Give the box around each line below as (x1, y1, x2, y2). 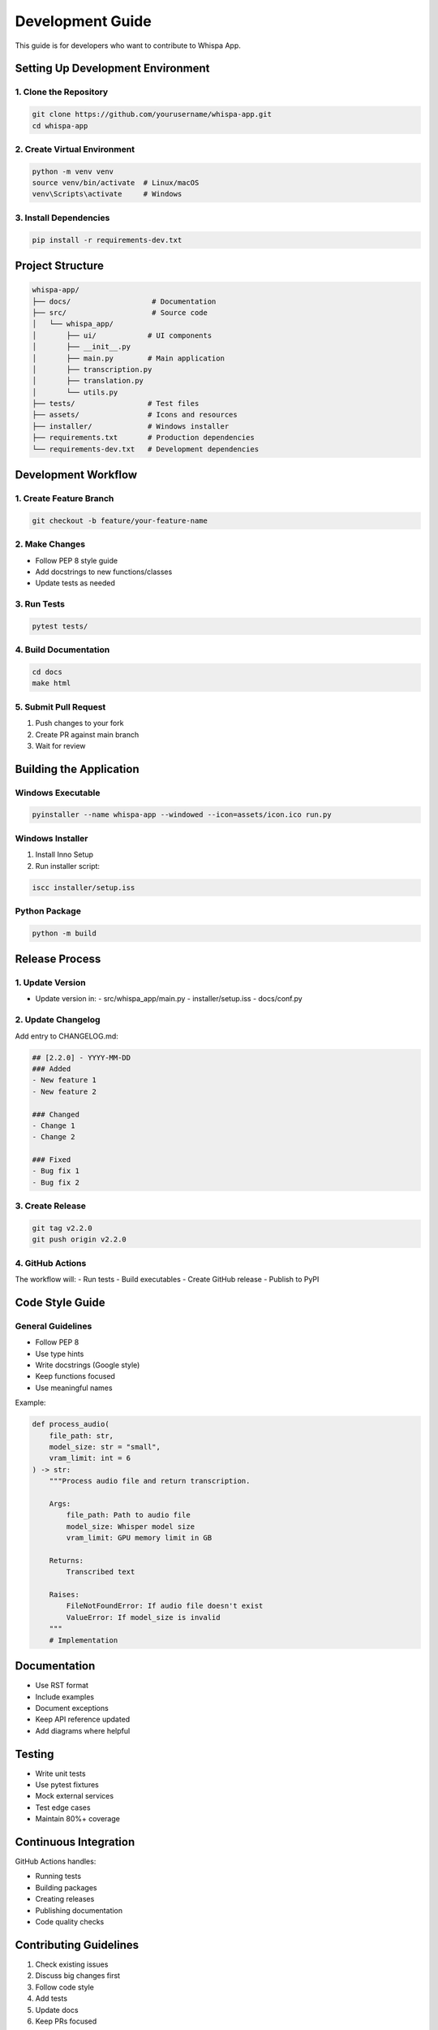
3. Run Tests (15, 598, 65, 610)
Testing (15, 1747, 54, 1761)
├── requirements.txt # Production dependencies (32, 433, 255, 443)
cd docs (32, 667, 62, 676)
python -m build (32, 928, 97, 938)
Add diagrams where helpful (35, 1726, 131, 1735)
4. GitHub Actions (15, 1257, 87, 1268)
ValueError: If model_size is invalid (66, 1613, 221, 1622)
